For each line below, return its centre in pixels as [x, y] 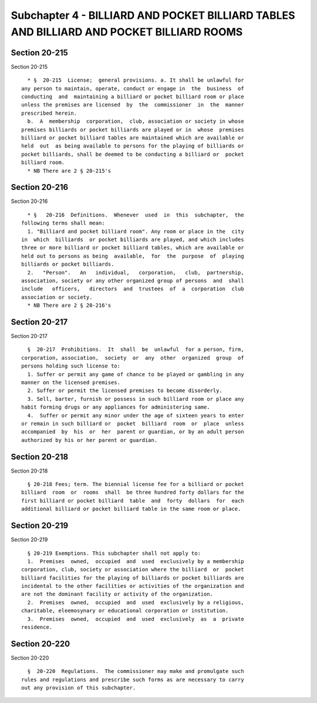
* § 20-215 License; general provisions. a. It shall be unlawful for [136, 80]
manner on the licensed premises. [71, 382]
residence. [37, 627]
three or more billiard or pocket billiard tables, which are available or [133, 248]
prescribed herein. [49, 113]
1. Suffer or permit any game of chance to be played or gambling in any [136, 374]
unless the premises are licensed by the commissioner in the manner [133, 105]
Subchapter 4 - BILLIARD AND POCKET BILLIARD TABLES [153, 15]
